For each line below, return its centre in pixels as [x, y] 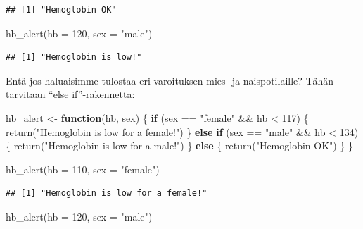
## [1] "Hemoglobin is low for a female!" [107, 193]
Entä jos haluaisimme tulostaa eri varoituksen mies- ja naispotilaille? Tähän [170, 80]
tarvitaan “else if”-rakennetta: [70, 94]
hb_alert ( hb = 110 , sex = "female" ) [83, 169]
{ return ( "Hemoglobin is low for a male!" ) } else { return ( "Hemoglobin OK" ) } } [180, 146]
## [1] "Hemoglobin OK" [61, 10]
